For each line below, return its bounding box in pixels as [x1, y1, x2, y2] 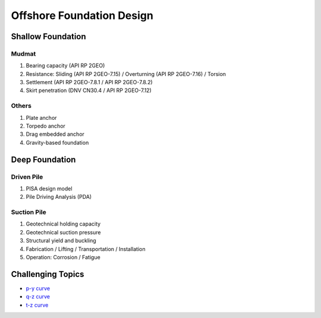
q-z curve [26, 293, 51, 300]
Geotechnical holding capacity [26, 220, 101, 228]
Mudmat [11, 49, 36, 58]
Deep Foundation [11, 154, 76, 164]
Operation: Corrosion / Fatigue [26, 254, 100, 261]
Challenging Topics [11, 269, 84, 279]
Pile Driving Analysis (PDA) [26, 193, 92, 201]
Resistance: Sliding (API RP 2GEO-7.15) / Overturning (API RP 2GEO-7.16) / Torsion [26, 70, 226, 77]
